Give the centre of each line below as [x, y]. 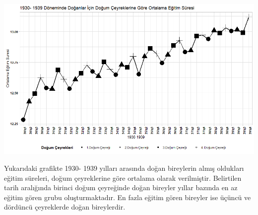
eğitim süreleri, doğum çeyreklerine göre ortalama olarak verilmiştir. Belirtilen [123, 178]
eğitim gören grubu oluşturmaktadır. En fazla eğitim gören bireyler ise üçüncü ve [128, 197]
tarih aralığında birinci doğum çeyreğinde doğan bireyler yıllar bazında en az [121, 187]
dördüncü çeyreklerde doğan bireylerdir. [65, 207]
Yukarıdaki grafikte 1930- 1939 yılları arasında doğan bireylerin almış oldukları [124, 168]
